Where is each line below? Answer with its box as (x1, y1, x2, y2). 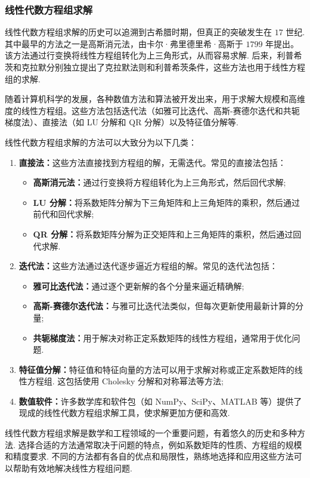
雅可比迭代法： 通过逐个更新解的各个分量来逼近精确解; (33, 279, 244, 292)
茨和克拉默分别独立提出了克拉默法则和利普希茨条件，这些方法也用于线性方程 (5, 61, 305, 73)
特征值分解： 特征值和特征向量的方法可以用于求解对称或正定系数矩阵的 (18, 363, 294, 375)
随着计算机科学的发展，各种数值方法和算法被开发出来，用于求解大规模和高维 (5, 92, 305, 105)
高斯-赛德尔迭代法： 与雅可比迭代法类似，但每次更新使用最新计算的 (33, 300, 295, 312)
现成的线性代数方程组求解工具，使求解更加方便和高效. (18, 406, 230, 419)
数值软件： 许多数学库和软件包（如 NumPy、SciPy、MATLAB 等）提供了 (18, 394, 302, 407)
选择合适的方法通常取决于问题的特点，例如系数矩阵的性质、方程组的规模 (18, 438, 302, 451)
